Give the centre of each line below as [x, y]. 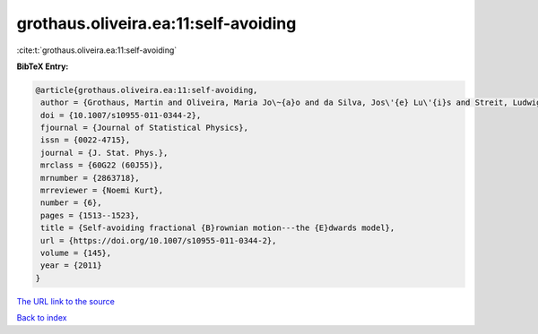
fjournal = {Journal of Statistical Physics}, [144, 128]
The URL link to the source [66, 301]
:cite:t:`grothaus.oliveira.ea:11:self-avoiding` [97, 50]
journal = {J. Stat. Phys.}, [104, 153]
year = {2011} [71, 265]
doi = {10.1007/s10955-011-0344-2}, [121, 115]
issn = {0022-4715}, [86, 140]
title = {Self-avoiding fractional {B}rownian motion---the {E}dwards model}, [218, 228]
